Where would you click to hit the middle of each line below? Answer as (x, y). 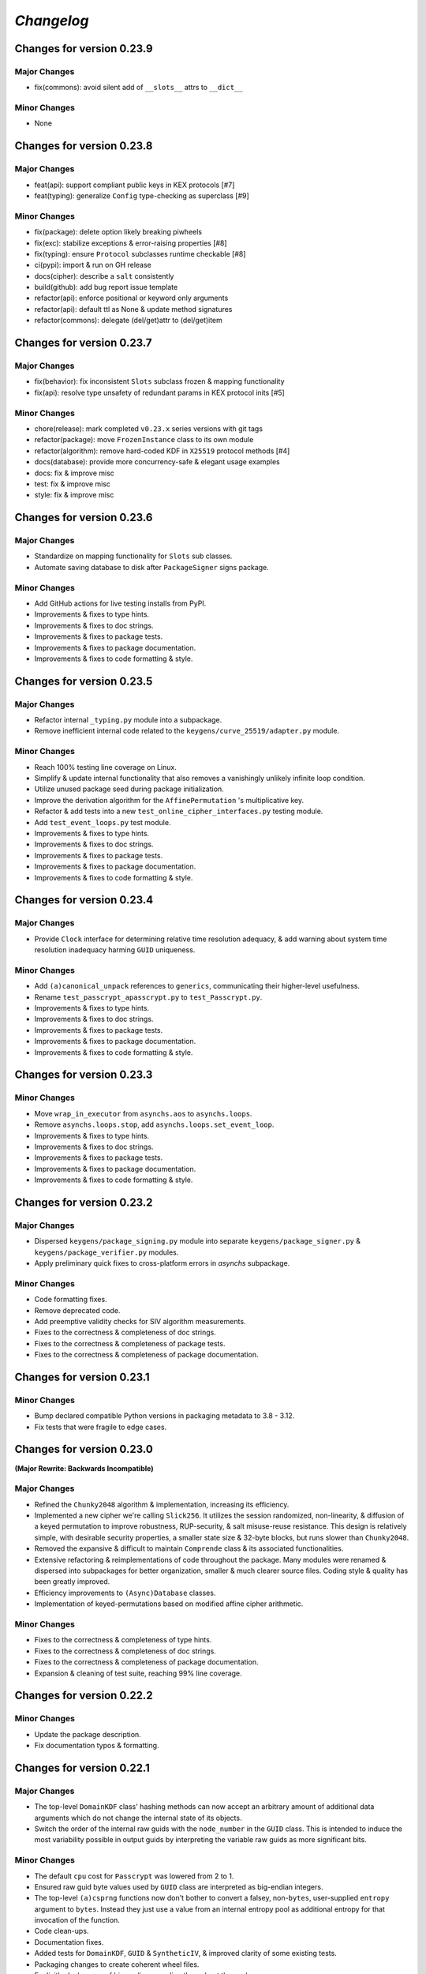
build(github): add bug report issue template (106, 287)
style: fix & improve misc (74, 495)
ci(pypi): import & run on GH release (93, 265)
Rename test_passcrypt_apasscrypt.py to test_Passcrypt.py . (148, 997)
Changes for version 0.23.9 (84, 49)
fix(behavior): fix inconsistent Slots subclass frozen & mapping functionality (159, 381)
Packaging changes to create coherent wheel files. (117, 1964)
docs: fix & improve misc (74, 473)
